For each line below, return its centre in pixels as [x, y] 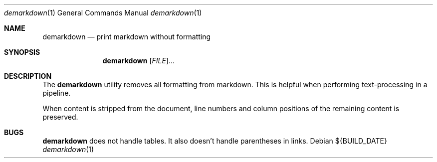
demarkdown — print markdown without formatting [127, 37]
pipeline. [57, 93]
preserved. [60, 117]
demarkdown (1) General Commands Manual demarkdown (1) [103, 13]
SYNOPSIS [22, 52]
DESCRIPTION [28, 76]
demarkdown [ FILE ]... [139, 61]
